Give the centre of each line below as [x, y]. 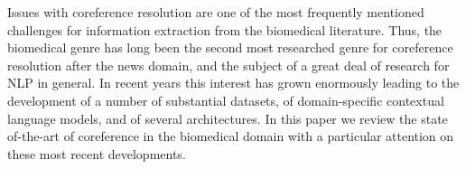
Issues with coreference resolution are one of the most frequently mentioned [216, 12]
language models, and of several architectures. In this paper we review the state [228, 118]
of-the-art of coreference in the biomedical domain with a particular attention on [231, 136]
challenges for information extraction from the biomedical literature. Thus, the [225, 29]
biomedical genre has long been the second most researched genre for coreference [230, 47]
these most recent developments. [97, 153]
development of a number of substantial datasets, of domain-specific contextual [226, 100]
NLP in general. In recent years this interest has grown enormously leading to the [233, 83]
